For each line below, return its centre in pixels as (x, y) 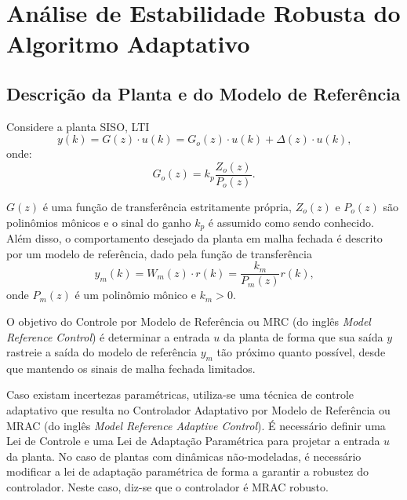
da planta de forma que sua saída (303, 336)
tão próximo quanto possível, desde (301, 352)
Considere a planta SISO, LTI (78, 126)
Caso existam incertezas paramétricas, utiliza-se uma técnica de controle (180, 394)
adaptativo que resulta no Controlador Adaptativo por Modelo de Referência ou (198, 410)
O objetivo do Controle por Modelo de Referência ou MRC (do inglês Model (189, 321)
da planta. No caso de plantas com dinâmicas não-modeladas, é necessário (184, 456)
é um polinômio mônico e (135, 295)
